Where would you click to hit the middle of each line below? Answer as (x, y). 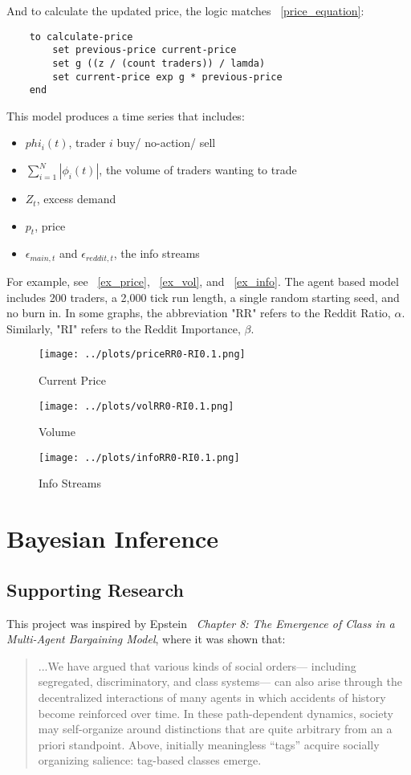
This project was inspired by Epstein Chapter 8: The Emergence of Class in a (201, 623)
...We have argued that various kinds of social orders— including (197, 665)
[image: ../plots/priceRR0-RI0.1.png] (142, 355)
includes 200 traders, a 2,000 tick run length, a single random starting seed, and (203, 297)
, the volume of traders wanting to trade (198, 170)
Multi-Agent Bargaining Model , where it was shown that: (146, 639)
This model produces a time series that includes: (126, 115)
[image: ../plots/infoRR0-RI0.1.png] (139, 457)
